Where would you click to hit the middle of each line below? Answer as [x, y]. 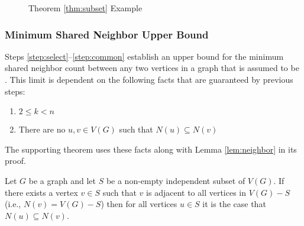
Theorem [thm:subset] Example [85, 8]
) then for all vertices [139, 204]
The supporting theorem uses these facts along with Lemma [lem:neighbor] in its [151, 149]
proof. [15, 161]
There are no [42, 129]
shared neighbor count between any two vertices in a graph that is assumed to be [152, 68]
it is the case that [234, 204]
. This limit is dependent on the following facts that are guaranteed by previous [149, 79]
